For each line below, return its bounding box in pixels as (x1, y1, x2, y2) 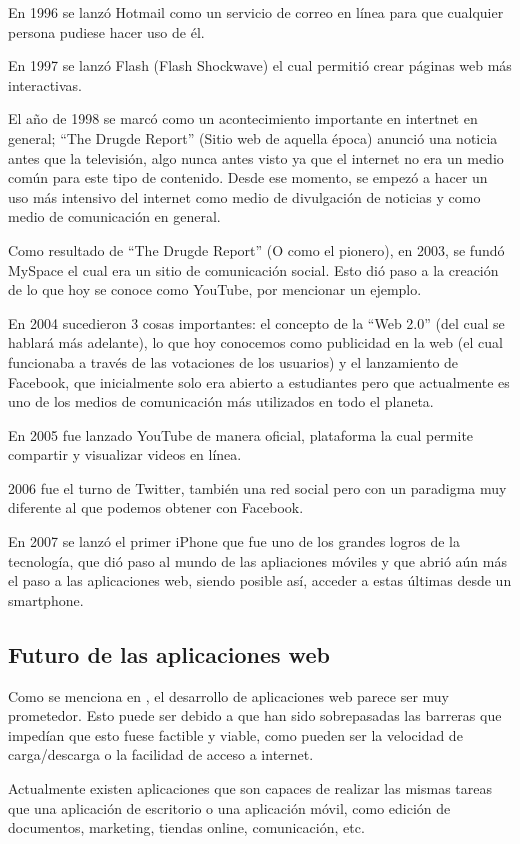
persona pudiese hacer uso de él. (8, 21, 205, 42)
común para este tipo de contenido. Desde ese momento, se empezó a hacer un (8, 167, 488, 188)
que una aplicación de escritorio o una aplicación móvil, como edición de (8, 797, 451, 818)
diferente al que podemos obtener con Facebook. (8, 497, 304, 518)
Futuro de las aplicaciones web (8, 638, 330, 669)
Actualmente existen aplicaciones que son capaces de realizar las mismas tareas (8, 778, 493, 799)
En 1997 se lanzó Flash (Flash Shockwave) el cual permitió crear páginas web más (8, 55, 512, 76)
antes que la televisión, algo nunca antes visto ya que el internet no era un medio (8, 147, 504, 168)
